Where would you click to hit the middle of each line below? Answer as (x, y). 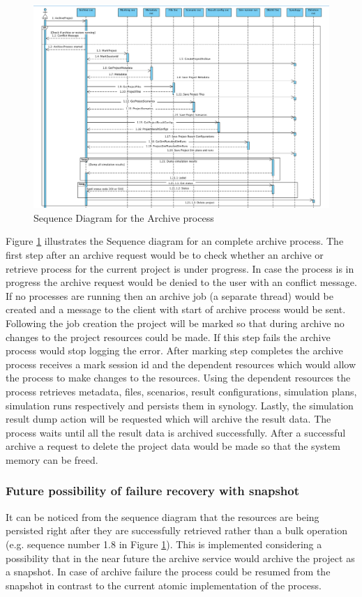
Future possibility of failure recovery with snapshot (153, 491)
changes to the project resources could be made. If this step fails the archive (168, 337)
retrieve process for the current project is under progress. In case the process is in (180, 268)
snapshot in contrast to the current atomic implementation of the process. (164, 585)
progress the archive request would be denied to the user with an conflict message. (181, 282)
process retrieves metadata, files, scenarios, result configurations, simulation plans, (181, 391)
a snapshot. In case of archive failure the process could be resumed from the (168, 572)
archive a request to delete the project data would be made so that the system (173, 446)
